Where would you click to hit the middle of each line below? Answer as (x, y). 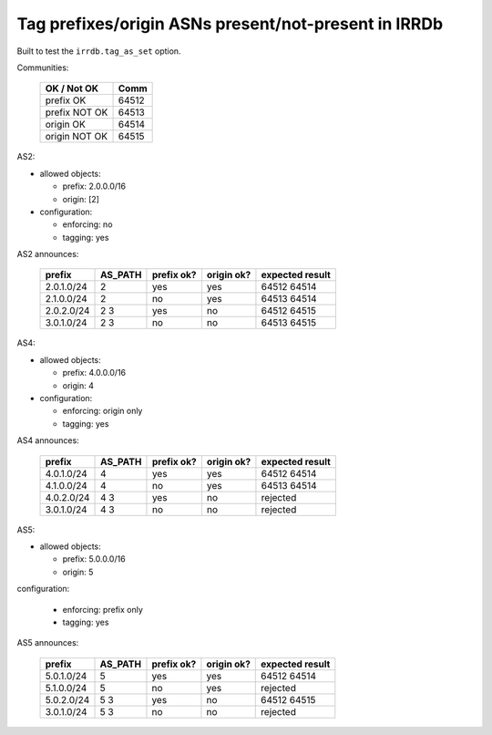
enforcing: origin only (102, 411)
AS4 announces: (48, 440)
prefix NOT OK (77, 112)
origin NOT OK (77, 137)
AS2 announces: (48, 254)
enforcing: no (87, 224)
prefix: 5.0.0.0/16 (94, 559)
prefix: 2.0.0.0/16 (94, 186)
